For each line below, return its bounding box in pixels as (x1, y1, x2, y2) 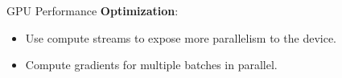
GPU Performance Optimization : (6, 2, 179, 18)
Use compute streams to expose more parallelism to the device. (25, 29, 336, 46)
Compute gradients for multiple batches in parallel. (25, 56, 278, 73)
